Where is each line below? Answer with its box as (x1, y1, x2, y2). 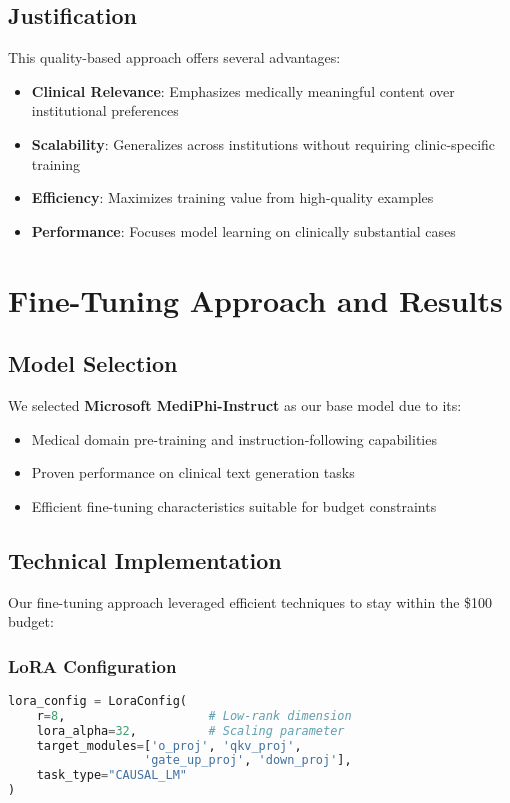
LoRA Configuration (8, 653, 177, 678)
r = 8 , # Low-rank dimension (36, 708, 352, 723)
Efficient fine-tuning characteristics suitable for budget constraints (31, 495, 437, 516)
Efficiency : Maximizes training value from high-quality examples (31, 187, 434, 208)
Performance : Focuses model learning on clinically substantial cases (31, 220, 456, 241)
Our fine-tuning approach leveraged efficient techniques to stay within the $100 (8, 591, 493, 612)
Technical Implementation (8, 544, 282, 575)
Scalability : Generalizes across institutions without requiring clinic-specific (31, 133, 496, 154)
